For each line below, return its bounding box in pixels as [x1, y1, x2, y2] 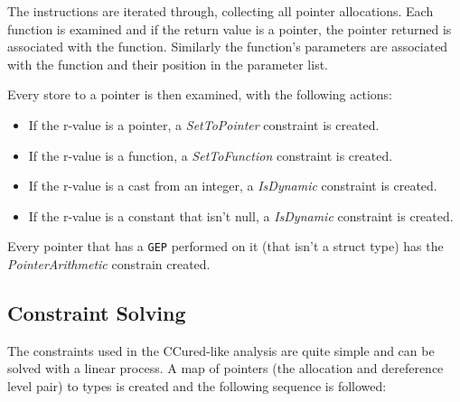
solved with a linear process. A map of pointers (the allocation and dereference [7, 359, 444, 378]
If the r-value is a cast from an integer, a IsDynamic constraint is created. [28, 176, 437, 195]
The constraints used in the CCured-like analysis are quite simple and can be [7, 341, 435, 360]
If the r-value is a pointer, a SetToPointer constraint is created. [28, 115, 380, 134]
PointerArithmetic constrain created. [7, 255, 211, 273]
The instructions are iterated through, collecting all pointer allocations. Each [7, 2, 434, 20]
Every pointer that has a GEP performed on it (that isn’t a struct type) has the [7, 237, 444, 256]
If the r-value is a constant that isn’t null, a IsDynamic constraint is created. [28, 206, 454, 225]
